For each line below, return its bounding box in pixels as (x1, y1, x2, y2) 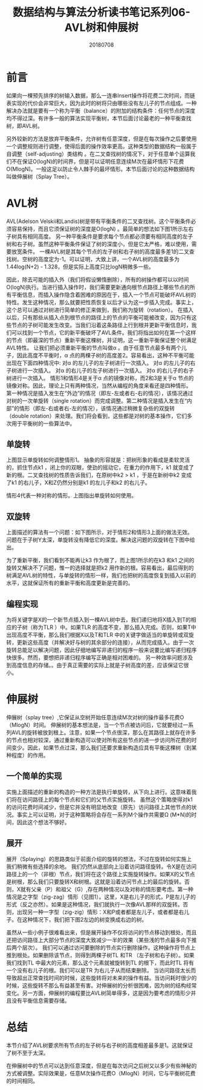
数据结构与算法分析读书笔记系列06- (12, 5, 191, 19)
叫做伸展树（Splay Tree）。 (6, 173, 73, 180)
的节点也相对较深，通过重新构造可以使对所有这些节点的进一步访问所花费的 (6, 737, 192, 743)
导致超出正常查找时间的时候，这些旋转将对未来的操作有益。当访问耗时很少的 (6, 974, 197, 982)
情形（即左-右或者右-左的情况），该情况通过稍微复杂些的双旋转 (19, 404, 175, 412)
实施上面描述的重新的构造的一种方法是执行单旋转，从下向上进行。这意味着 (6, 788, 192, 796)
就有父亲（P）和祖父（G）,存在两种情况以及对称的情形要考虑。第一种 (20, 885, 193, 892)
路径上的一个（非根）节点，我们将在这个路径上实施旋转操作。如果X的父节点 (6, 870, 195, 877)
